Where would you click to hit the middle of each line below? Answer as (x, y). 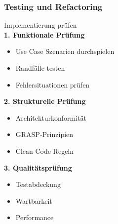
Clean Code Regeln (45, 151)
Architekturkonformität (51, 117)
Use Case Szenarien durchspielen (65, 51)
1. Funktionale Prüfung (44, 34)
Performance (35, 217)
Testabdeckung (38, 184)
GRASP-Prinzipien (44, 134)
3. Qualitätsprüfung (38, 167)
